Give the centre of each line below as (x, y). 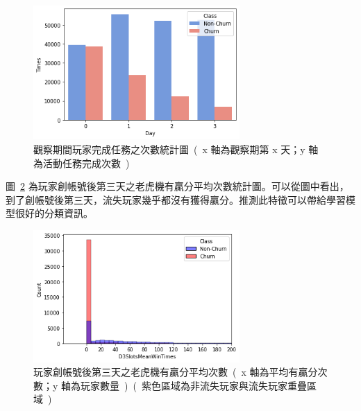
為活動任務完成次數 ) (82, 163)
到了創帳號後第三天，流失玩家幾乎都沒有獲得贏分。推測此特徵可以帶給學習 (176, 199)
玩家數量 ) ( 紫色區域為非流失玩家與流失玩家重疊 (194, 385)
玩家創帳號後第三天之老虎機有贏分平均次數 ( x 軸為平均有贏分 (176, 372)
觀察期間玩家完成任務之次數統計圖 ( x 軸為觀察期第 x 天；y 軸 (176, 149)
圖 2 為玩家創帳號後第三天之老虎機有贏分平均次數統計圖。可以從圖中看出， (177, 186)
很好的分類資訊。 (54, 213)
